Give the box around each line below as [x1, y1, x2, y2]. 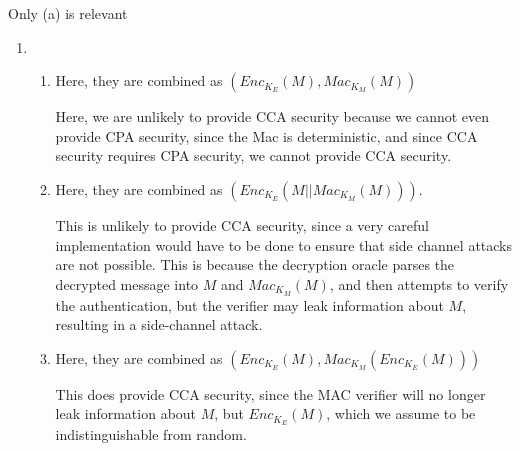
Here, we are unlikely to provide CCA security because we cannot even [55, 106, 490, 127]
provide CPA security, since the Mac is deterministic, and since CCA [55, 125, 478, 146]
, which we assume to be [326, 403, 476, 424]
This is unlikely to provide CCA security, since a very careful [55, 214, 429, 235]
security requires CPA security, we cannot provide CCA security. [55, 145, 452, 166]
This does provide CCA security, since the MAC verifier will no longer [55, 383, 486, 404]
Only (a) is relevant [8, 3, 128, 23]
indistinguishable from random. [55, 424, 247, 445]
